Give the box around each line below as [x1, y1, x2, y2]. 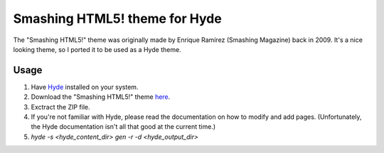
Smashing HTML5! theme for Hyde [13, 11, 222, 26]
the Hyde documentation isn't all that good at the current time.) [31, 122, 216, 131]
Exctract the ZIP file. [31, 102, 90, 111]
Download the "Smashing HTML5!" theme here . [31, 93, 171, 101]
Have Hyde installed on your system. [31, 83, 139, 91]
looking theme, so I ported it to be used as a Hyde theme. [13, 45, 181, 53]
